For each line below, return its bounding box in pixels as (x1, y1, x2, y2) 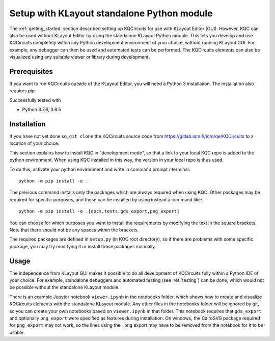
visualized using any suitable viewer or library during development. (9, 54, 150, 60)
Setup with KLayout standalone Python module (9, 8, 213, 19)
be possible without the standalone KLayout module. (9, 284, 120, 291)
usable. (9, 329, 25, 335)
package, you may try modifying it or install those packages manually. (9, 243, 156, 249)
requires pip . (9, 88, 36, 94)
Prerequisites (9, 67, 53, 76)
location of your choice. (9, 140, 60, 146)
